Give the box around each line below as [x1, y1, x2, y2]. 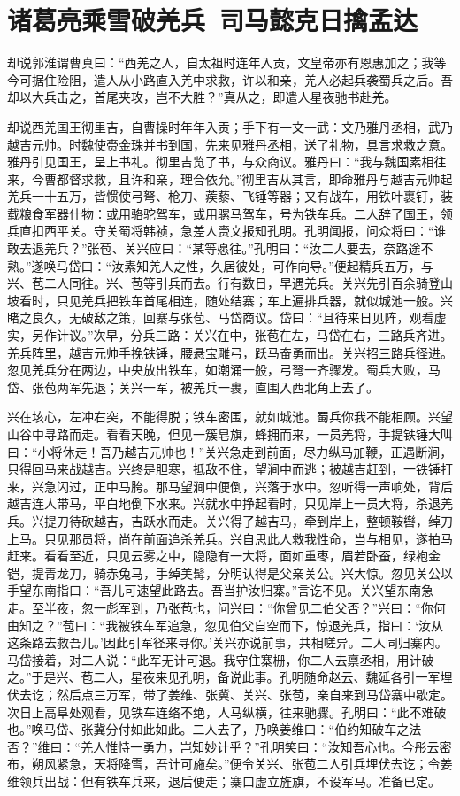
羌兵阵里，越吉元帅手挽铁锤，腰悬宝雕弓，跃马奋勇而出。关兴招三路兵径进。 [7, 343, 453, 361]
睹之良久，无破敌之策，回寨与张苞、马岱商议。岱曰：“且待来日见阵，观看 [7, 308, 434, 327]
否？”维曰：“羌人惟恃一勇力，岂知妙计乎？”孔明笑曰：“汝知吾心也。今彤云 [7, 737, 440, 755]
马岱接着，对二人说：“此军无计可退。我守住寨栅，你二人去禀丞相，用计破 [7, 650, 434, 668]
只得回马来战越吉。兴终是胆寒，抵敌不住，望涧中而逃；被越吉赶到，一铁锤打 [7, 460, 453, 478]
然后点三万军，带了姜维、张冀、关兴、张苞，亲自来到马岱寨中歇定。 [56, 684, 453, 703]
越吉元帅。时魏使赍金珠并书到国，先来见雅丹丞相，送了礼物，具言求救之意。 [7, 135, 453, 153]
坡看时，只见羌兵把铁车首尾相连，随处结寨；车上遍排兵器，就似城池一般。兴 [7, 290, 453, 309]
